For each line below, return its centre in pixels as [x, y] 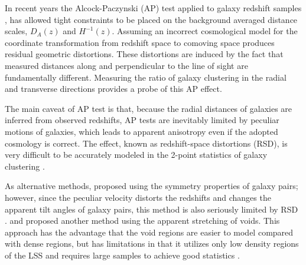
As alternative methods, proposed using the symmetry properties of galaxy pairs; [152, 186]
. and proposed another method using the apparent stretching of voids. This [142, 221]
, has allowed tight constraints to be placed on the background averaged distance [151, 19]
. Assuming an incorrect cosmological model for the [205, 31]
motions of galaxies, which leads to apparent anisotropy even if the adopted [141, 131]
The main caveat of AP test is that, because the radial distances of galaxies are [149, 108]
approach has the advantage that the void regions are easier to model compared [149, 232]
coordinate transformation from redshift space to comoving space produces [140, 42]
